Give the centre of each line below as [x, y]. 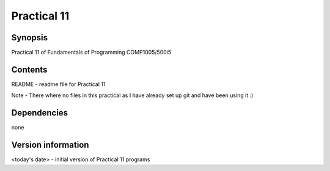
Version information [50, 145]
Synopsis [30, 38]
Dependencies [40, 113]
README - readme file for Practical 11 [58, 84]
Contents [29, 69]
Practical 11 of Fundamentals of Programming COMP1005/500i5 [91, 53]
